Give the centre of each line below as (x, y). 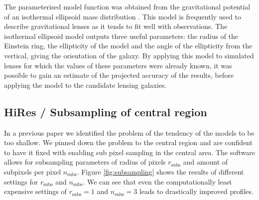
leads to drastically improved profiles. (196, 191)
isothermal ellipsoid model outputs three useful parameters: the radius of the (121, 36)
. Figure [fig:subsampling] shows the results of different (160, 171)
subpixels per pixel (33, 171)
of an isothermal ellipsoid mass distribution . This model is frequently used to (123, 16)
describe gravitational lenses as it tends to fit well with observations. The (116, 26)
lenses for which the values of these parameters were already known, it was (118, 65)
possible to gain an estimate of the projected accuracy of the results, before (119, 75)
